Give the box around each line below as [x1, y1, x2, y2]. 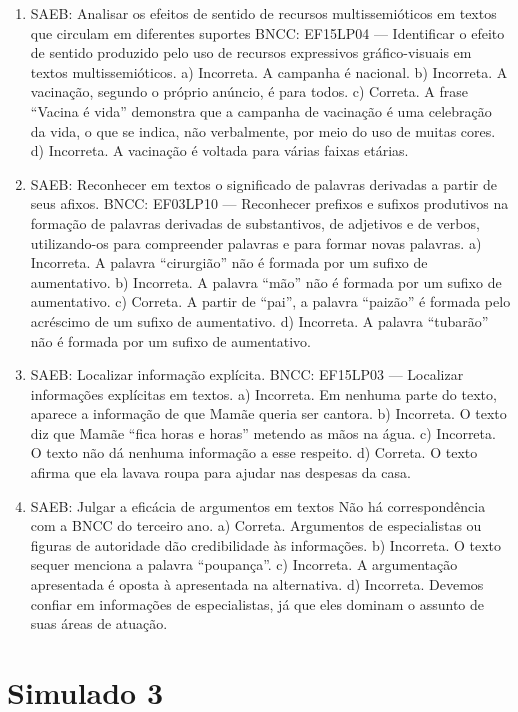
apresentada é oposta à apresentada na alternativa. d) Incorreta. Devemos [30, 574, 484, 595]
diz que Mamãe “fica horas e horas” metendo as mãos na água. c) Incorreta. [30, 422, 496, 443]
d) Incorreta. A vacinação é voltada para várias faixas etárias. [30, 140, 409, 161]
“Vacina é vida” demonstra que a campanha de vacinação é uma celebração [30, 100, 492, 121]
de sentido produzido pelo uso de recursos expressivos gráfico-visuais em [30, 42, 472, 63]
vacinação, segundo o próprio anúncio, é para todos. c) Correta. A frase [30, 81, 468, 102]
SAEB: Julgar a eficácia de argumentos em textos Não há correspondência [30, 495, 486, 516]
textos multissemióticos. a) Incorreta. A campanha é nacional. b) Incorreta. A [30, 61, 508, 82]
